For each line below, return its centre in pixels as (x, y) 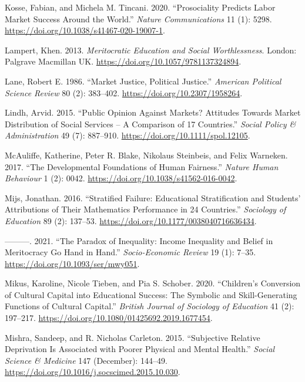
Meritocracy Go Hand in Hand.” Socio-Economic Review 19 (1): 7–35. (130, 252)
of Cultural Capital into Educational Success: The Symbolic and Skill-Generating (151, 294)
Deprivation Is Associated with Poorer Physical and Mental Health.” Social (140, 349)
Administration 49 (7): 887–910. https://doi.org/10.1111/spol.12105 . (128, 135)
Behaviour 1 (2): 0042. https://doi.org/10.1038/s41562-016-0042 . (121, 178)
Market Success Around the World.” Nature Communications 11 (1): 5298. (138, 18)
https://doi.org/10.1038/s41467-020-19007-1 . (85, 30)
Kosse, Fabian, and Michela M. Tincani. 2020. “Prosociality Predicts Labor (140, 7)
